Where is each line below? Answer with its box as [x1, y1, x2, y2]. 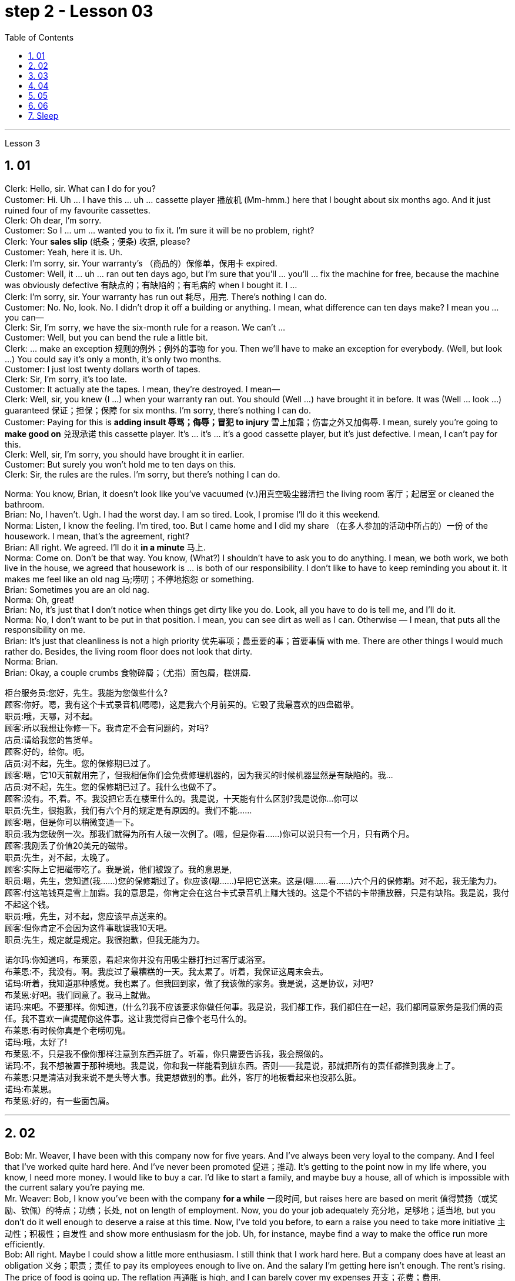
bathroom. [5, 499, 45, 509]
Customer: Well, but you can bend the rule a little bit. [5, 332, 208, 342]
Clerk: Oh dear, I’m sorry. [5, 215, 102, 225]
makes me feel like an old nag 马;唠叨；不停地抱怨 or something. [5, 573, 255, 584]
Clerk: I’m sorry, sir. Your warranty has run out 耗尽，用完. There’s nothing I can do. [5, 291, 327, 302]
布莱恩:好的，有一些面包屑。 [5, 1095, 115, 1106]
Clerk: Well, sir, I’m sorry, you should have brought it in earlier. [5, 449, 245, 459]
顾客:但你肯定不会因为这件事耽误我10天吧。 [5, 922, 172, 933]
